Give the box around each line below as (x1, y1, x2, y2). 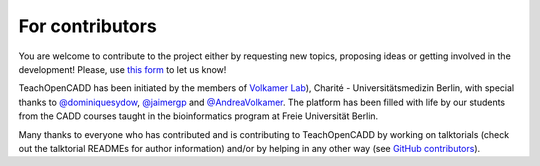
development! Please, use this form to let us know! (18, 63, 227, 75)
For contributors (18, 15, 157, 37)
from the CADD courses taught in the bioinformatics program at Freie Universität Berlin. (18, 110, 379, 122)
